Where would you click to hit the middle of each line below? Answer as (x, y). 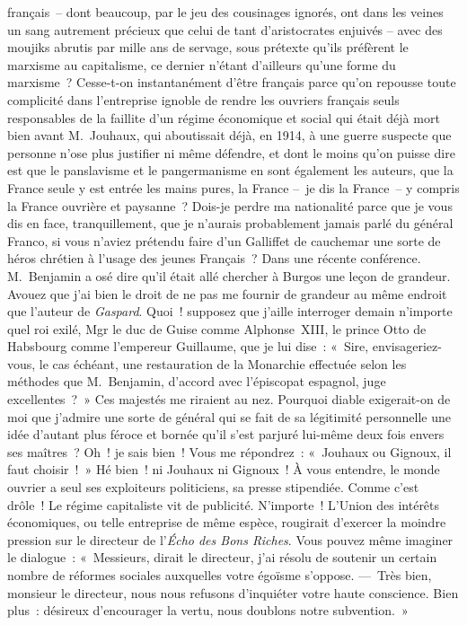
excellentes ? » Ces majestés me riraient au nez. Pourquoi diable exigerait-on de (229, 399)
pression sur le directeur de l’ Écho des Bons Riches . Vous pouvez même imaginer (230, 539)
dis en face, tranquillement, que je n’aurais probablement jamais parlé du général (230, 223)
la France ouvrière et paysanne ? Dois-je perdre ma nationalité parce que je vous (230, 205)
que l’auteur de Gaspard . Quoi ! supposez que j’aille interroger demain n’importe (230, 311)
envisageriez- (407, 346)
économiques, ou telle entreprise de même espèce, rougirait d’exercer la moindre (227, 522)
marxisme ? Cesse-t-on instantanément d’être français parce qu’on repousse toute (232, 82)
